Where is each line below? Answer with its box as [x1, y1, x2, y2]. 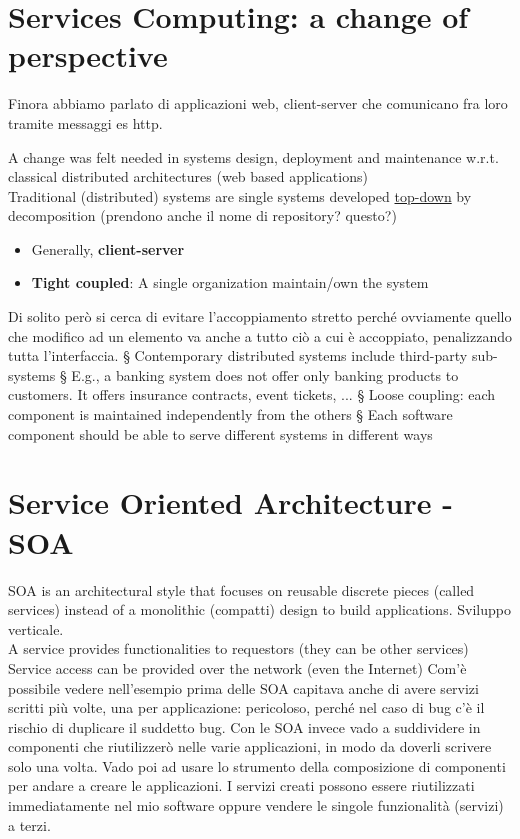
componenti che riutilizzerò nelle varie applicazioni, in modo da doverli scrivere [8, 736, 492, 757]
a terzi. [8, 814, 51, 835]
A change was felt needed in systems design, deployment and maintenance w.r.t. [8, 146, 499, 167]
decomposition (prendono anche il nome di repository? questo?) [8, 205, 397, 226]
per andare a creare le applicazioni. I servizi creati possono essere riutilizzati [8, 775, 475, 796]
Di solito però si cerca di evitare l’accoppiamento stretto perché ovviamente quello [8, 306, 512, 327]
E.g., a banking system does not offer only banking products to [71, 364, 459, 385]
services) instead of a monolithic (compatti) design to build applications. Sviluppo [8, 599, 511, 620]
